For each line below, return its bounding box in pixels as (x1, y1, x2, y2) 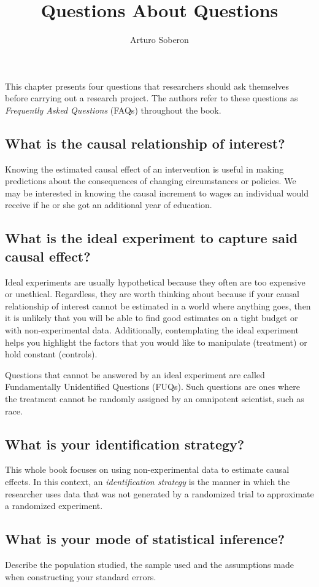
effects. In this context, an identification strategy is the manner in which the (5, 475, 290, 488)
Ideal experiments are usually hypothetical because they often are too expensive (5, 275, 306, 288)
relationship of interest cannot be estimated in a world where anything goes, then (5, 299, 311, 312)
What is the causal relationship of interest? (5, 133, 285, 152)
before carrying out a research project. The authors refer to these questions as (5, 91, 298, 104)
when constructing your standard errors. (5, 570, 156, 583)
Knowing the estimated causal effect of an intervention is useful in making (5, 162, 284, 175)
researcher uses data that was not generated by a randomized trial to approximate (5, 487, 314, 500)
